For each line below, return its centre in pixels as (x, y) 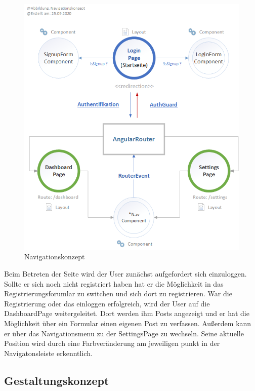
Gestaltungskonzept (57, 380)
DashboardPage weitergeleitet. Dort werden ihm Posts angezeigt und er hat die (127, 313)
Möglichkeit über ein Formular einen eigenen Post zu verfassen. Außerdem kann (128, 323)
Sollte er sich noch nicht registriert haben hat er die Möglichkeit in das (114, 283)
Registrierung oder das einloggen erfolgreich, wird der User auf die (107, 303)
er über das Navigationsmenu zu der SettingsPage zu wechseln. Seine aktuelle (124, 333)
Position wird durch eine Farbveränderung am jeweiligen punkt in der (112, 343)
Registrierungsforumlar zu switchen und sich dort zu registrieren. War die (118, 294)
